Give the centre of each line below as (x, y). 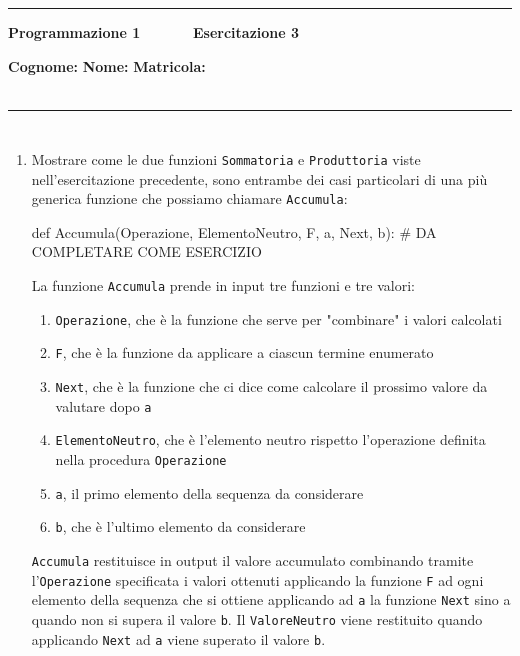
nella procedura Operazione (141, 459)
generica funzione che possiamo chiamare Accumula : (189, 198)
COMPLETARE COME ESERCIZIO (146, 251)
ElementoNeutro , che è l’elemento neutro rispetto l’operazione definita (270, 439)
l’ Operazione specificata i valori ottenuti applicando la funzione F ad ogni (257, 579)
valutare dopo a (103, 405)
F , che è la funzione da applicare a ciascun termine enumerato (244, 352)
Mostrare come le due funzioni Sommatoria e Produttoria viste (226, 158)
